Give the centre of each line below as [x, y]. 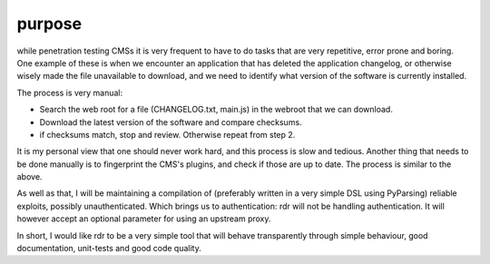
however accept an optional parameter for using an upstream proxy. [144, 219]
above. [29, 177]
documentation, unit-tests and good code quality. [109, 249]
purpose [49, 24]
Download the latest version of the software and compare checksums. [171, 122]
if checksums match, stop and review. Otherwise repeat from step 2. [167, 134]
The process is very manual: [70, 93]
